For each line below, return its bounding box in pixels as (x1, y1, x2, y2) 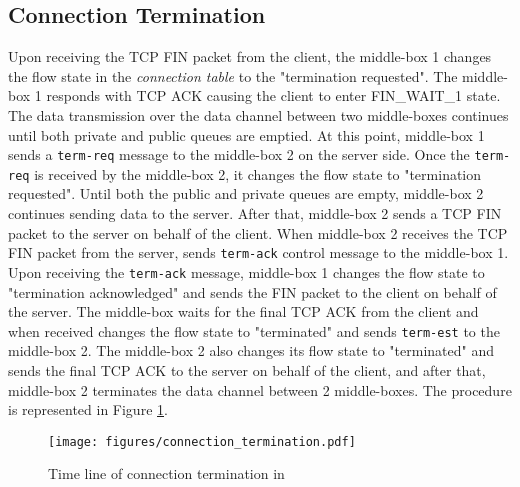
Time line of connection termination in (48, 463, 285, 484)
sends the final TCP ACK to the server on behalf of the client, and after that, (8, 360, 486, 381)
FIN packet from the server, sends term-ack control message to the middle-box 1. (8, 242, 509, 263)
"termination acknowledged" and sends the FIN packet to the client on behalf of (8, 281, 497, 302)
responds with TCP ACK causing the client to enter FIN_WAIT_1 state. (46, 85, 501, 106)
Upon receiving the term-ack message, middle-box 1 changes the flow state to (8, 261, 485, 282)
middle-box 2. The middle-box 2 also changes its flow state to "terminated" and (8, 340, 495, 361)
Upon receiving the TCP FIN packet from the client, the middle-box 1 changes (8, 46, 492, 67)
